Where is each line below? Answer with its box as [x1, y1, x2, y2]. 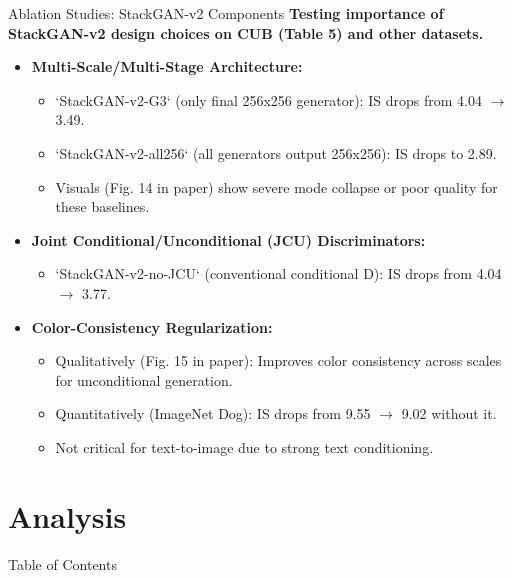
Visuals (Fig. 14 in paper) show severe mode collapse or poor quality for [55, 176, 498, 197]
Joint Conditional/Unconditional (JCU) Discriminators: [31, 229, 426, 250]
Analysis [8, 495, 127, 536]
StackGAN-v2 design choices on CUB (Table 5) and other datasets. [8, 22, 484, 43]
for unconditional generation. [55, 369, 233, 390]
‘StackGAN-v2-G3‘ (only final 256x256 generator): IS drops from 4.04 [55, 89, 482, 110]
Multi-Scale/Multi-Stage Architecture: [31, 56, 303, 77]
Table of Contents [8, 553, 117, 574]
